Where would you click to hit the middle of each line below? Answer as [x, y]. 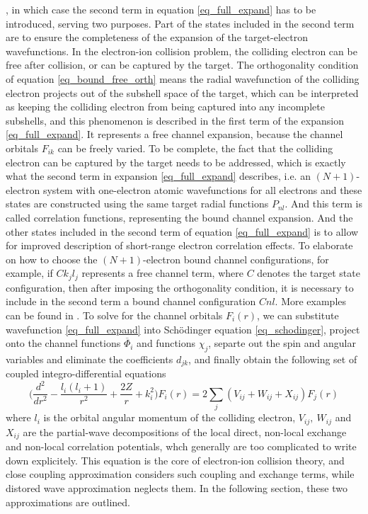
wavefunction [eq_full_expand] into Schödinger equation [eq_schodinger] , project [183, 329]
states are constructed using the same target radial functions [137, 204]
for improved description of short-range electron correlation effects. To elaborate [179, 245]
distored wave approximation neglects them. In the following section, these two [177, 487]
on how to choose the [52, 259]
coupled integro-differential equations [86, 373]
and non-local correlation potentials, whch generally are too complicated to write [181, 446]
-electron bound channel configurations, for [236, 259]
